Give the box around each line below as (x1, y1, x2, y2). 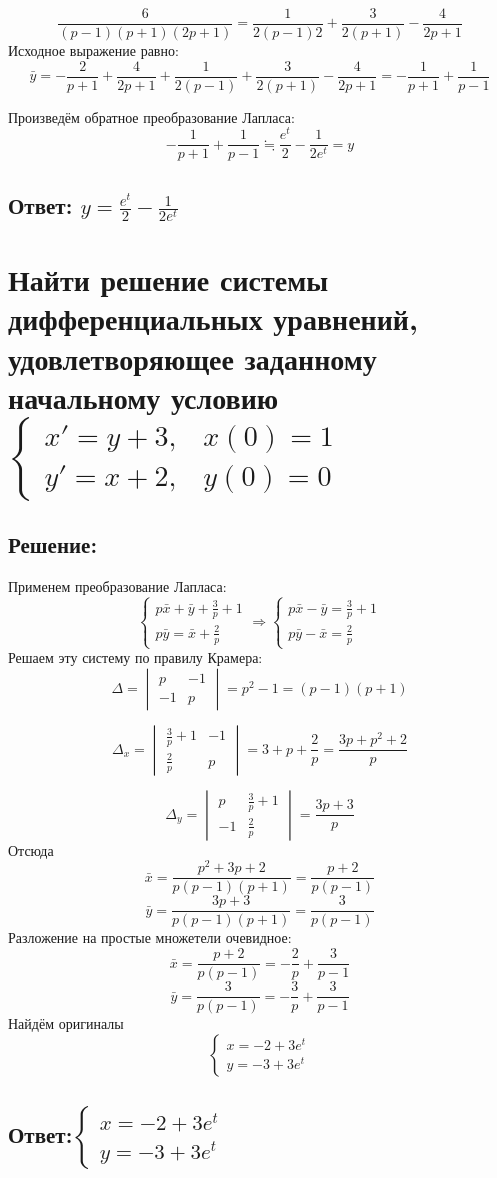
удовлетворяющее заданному (8, 337, 377, 378)
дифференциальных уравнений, (8, 298, 418, 339)
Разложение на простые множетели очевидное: (8, 927, 292, 948)
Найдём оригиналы (8, 1013, 124, 1034)
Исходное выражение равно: (8, 40, 179, 61)
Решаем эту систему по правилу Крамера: (8, 647, 263, 668)
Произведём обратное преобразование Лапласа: (8, 106, 295, 127)
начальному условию (8, 376, 279, 417)
